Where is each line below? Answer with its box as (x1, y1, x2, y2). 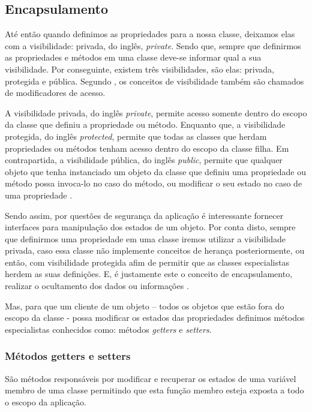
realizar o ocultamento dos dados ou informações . (5, 279, 189, 292)
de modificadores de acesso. (5, 86, 106, 99)
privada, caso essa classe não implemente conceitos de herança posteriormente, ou (5, 244, 305, 257)
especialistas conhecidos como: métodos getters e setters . (5, 323, 212, 335)
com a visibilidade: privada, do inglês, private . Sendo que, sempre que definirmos (5, 39, 301, 52)
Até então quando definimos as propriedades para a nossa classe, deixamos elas (5, 28, 295, 40)
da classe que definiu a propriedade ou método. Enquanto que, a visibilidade (5, 118, 286, 131)
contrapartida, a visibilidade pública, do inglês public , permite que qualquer (5, 154, 283, 166)
